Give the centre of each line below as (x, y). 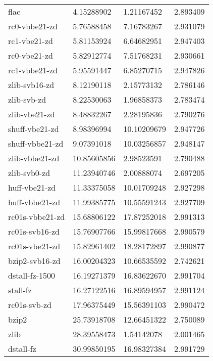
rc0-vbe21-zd (31, 55)
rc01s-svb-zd (30, 305)
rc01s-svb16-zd (34, 231)
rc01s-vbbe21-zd (37, 217)
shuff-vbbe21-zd (36, 143)
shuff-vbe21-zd (34, 129)
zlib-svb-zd (27, 99)
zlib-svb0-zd (29, 173)
